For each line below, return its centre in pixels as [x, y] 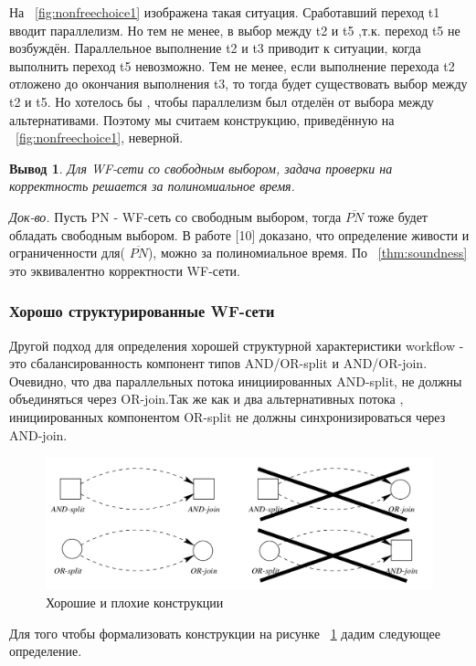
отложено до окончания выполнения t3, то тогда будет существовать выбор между [238, 84]
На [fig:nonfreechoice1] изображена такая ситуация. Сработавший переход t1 [225, 12]
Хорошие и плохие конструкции [135, 603]
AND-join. [38, 434]
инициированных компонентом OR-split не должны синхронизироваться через [227, 416]
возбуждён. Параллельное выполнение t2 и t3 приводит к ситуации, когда [215, 48]
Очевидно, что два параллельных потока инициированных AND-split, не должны [236, 381]
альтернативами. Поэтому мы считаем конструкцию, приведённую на [202, 119]
